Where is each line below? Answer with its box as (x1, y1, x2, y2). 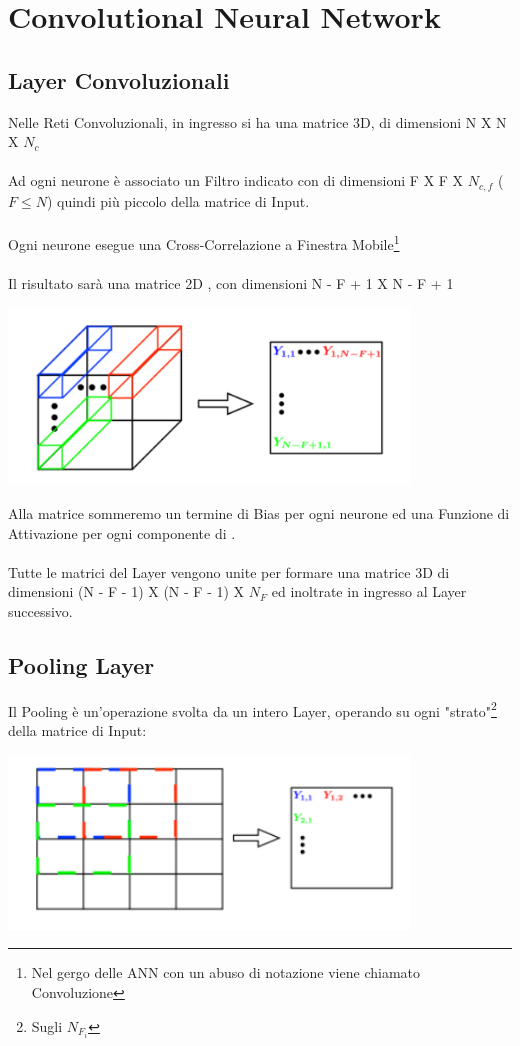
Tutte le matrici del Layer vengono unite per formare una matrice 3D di (8, 561, 450, 582)
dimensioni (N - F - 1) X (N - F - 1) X (8, 581, 245, 602)
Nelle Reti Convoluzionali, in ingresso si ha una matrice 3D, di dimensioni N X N (8, 111, 507, 132)
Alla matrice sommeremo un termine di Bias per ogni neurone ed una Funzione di (8, 502, 510, 523)
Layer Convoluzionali (8, 64, 230, 95)
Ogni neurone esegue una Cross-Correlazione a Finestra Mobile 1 (8, 231, 400, 254)
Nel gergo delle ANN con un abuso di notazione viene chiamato (31, 962, 421, 983)
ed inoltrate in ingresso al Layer (271, 581, 467, 602)
